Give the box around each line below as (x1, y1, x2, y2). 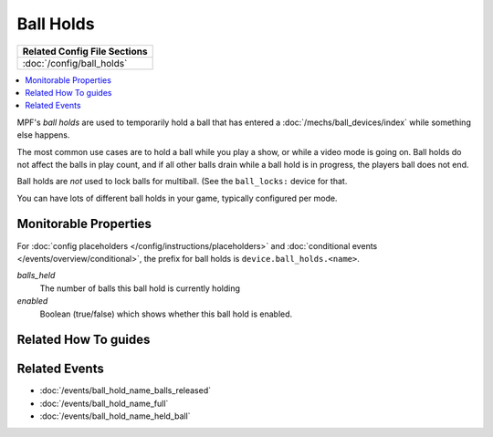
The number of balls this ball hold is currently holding (39, 283, 241, 294)
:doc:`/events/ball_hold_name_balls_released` (39, 385, 212, 396)
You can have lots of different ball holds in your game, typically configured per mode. (16, 192, 338, 203)
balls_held (16, 270, 56, 281)
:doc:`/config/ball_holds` (22, 57, 128, 69)
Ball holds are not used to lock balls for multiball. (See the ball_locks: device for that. (16, 176, 348, 187)
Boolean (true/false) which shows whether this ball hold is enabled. (39, 308, 293, 319)
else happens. (16, 130, 70, 140)
